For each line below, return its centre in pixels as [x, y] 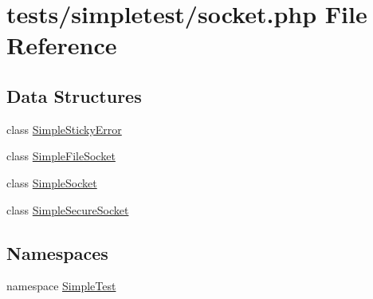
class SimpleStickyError [64, 129]
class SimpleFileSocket [61, 156]
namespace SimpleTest [61, 286]
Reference [62, 45]
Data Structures [74, 95]
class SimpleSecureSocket [68, 209]
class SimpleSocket [52, 182]
